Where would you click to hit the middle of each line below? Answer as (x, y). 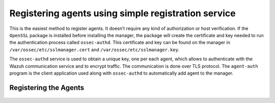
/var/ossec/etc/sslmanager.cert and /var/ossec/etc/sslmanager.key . (94, 49)
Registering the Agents (47, 88)
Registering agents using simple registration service (123, 13)
